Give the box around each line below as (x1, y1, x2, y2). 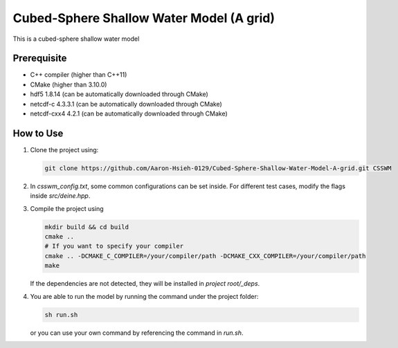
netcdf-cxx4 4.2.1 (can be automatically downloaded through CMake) (30, 109, 228, 118)
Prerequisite (12, 53, 67, 64)
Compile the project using (30, 204, 104, 212)
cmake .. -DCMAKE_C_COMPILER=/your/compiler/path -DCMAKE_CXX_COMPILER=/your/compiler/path (44, 252, 366, 259)
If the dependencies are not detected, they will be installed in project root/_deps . (30, 280, 260, 288)
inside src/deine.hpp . (30, 192, 91, 200)
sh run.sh (44, 311, 78, 318)
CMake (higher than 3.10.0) (30, 80, 107, 89)
